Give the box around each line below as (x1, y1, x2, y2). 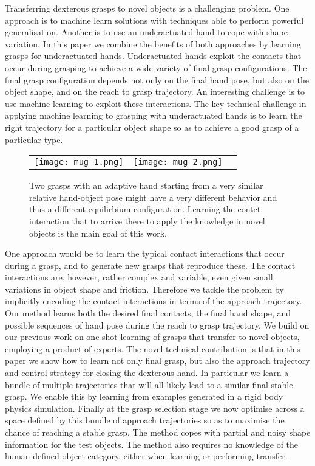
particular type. (5, 133, 63, 145)
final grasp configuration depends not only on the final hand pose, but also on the (5, 73, 309, 86)
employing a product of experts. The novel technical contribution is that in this (5, 342, 300, 355)
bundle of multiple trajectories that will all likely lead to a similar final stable (5, 378, 293, 391)
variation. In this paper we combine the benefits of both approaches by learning (5, 37, 301, 50)
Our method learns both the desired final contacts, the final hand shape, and (5, 307, 291, 319)
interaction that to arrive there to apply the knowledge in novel (29, 214, 265, 227)
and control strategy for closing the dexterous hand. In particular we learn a (5, 366, 289, 379)
